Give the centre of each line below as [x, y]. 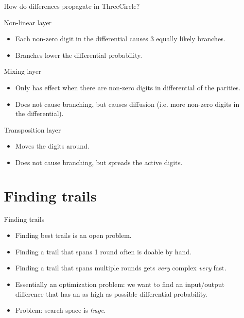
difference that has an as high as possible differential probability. [112, 293]
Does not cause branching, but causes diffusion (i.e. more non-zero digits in [127, 104]
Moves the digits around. [52, 146]
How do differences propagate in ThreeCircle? [72, 6]
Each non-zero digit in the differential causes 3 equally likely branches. [120, 39]
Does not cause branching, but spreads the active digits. [99, 162]
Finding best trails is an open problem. [73, 235]
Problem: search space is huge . [61, 310]
